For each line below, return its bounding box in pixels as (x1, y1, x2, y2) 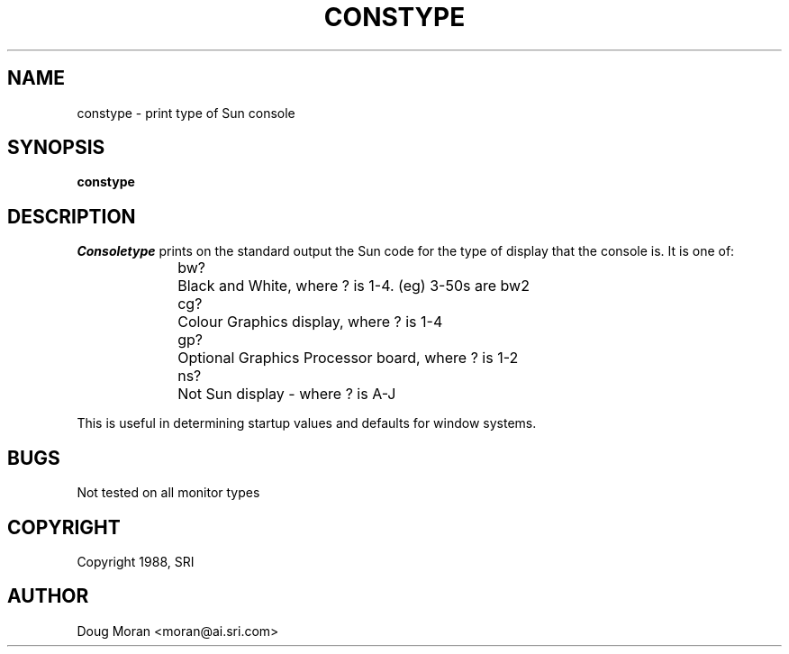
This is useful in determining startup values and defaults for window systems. (77, 415, 537, 431)
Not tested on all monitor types (77, 485, 260, 501)
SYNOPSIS (7, 136, 105, 159)
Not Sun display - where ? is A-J (177, 385, 396, 404)
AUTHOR (7, 585, 89, 608)
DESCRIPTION (7, 204, 136, 228)
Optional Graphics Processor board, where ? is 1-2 (177, 349, 519, 368)
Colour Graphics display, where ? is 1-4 (177, 313, 443, 332)
